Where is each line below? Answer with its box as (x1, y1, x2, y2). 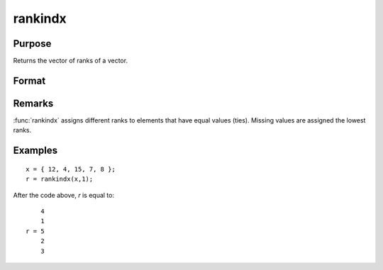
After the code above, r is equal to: (13, 191, 115, 199)
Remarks (13, 97, 54, 109)
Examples (13, 145, 58, 157)
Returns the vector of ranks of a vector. (13, 57, 128, 65)
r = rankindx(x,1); (26, 175, 94, 184)
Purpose (13, 38, 52, 50)
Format (13, 74, 46, 86)
